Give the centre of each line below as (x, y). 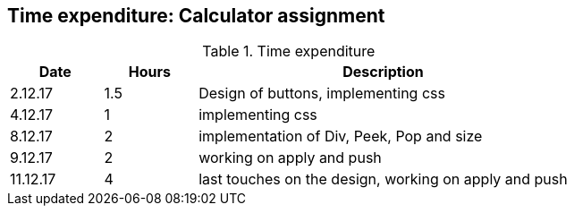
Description (383, 72)
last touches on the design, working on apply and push (383, 179)
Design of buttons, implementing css (322, 94)
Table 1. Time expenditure (289, 51)
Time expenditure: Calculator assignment (196, 16)
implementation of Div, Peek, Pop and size (341, 136)
